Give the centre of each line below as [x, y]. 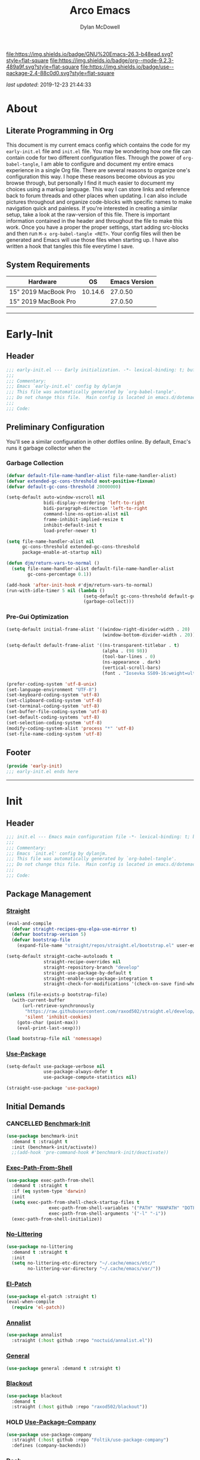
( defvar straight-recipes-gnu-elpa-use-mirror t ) [74, 929]
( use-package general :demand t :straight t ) [63, 1368]
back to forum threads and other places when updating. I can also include [97, 195]
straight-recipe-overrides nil [82, 962]
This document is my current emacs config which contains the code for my [98, 145]
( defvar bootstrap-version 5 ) [49, 935]
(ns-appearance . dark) [132, 662]
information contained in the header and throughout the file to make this [94, 220]
